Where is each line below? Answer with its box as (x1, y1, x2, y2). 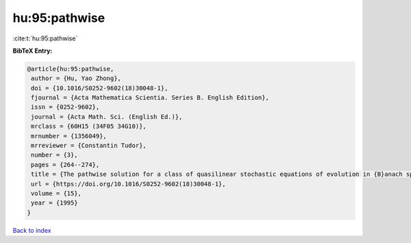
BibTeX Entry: (12, 47, 53, 55)
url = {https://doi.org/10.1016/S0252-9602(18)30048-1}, (31, 180, 226, 188)
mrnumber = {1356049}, (31, 132, 108, 140)
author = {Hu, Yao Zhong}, (31, 75, 121, 82)
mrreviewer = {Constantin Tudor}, (31, 142, 147, 150)
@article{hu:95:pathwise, (27, 65, 114, 73)
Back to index (12, 226, 51, 234)
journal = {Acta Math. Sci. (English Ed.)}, (31, 113, 183, 120)
